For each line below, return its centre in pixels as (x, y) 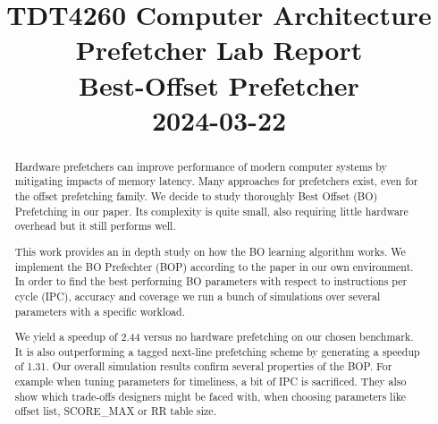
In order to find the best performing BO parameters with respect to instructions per (211, 281)
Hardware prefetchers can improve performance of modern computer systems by (201, 166)
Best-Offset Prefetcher (219, 85)
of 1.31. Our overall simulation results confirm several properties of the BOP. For (203, 366)
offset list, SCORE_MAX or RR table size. (115, 411)
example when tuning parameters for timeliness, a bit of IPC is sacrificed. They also (211, 382)
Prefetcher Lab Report (219, 50)
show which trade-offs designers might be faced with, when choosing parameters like (210, 396)
